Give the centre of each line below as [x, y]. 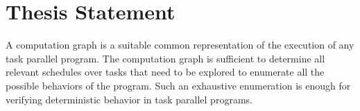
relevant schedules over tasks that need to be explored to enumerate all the [165, 72]
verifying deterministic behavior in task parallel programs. [129, 99]
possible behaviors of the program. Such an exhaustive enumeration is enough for [178, 85]
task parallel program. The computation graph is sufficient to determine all [165, 58]
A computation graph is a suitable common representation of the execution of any [180, 45]
